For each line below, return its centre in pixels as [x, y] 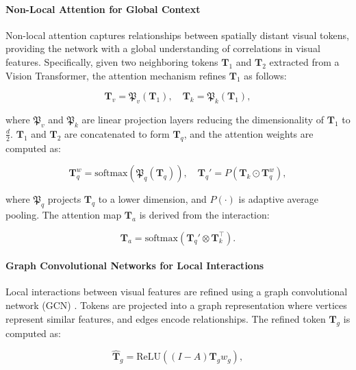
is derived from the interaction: [204, 214]
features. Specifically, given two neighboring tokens [112, 61]
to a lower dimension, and [152, 199]
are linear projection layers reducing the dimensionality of [203, 119]
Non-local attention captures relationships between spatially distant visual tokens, [177, 35]
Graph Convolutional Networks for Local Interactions [135, 266]
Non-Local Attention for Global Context [103, 9]
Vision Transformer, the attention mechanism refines [116, 75]
